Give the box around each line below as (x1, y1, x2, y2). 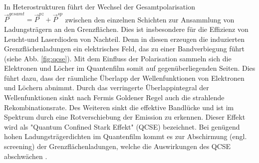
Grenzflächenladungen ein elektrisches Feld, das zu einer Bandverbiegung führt (4, 43, 245, 54)
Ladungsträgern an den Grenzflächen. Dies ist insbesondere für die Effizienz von (4, 23, 249, 34)
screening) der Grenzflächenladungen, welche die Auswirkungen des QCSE (4, 141, 231, 152)
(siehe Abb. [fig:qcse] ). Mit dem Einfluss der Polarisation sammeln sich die (4, 53, 232, 63)
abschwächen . (4, 151, 47, 161)
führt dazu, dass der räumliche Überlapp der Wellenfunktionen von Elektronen (4, 72, 245, 83)
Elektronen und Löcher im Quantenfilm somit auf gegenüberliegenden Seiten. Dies (4, 63, 256, 73)
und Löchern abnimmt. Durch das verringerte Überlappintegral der (4, 82, 209, 93)
